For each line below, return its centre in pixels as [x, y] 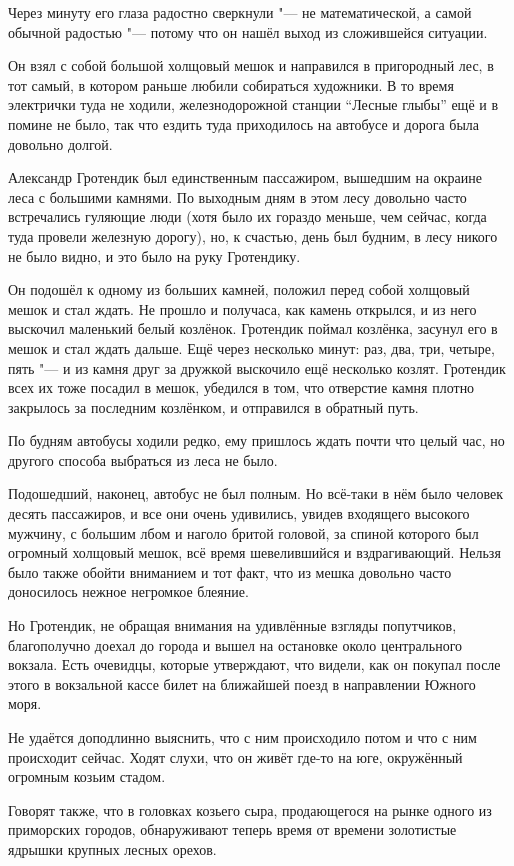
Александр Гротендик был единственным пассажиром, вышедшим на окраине [245, 177]
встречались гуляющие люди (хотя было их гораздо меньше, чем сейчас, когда [247, 216]
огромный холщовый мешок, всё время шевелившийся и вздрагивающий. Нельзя [254, 552]
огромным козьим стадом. [87, 776]
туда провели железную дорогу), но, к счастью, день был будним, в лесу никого [253, 235]
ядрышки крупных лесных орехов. [112, 848]
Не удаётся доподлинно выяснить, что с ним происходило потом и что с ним [242, 737]
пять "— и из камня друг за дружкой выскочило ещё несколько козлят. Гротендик [257, 367]
